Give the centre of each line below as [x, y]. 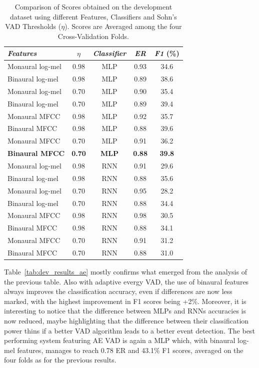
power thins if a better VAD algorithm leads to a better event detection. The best [129, 330]
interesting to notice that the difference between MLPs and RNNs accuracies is [125, 311]
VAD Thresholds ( [33, 26]
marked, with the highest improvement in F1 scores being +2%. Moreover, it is [125, 301]
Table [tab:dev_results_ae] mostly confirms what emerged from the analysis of [125, 271]
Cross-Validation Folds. [93, 36]
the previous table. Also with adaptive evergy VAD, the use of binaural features [126, 281]
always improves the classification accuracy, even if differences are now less [118, 291]
